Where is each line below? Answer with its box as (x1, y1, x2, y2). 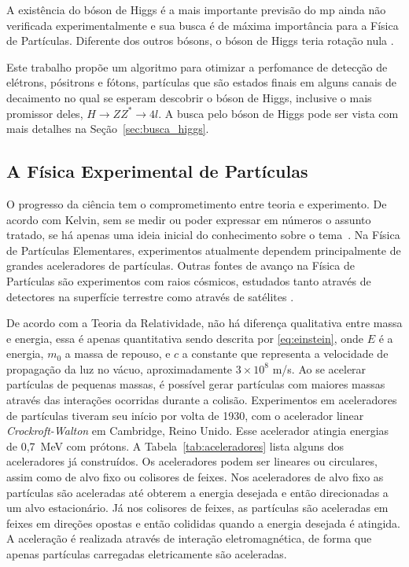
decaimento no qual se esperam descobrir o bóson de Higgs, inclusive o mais (6, 89, 372, 105)
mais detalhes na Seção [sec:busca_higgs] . (6, 120, 209, 137)
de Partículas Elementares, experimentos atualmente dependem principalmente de (6, 241, 401, 258)
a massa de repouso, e (64, 345, 171, 362)
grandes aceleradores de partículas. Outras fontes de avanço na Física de (6, 257, 355, 274)
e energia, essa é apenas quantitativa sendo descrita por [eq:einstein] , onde (6, 330, 364, 346)
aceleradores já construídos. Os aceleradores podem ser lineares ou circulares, (6, 453, 378, 469)
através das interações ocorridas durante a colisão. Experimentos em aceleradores (6, 392, 397, 408)
